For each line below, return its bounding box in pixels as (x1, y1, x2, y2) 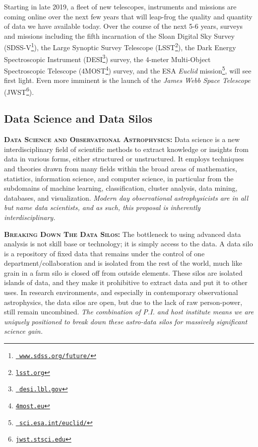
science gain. (4, 326, 43, 336)
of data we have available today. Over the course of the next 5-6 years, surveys (4, 21, 243, 31)
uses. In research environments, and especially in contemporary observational (4, 287, 238, 298)
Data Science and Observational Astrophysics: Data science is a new (4, 134, 240, 145)
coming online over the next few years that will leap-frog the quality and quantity (4, 11, 253, 21)
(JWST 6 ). (4, 85, 34, 97)
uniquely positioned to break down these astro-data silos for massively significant (4, 316, 248, 326)
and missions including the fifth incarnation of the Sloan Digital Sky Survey (4, 30, 235, 41)
